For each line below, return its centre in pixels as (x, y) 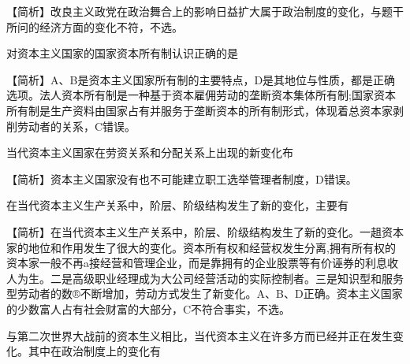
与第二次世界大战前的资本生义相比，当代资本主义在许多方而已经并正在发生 (199, 335)
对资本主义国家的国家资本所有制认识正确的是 (122, 53)
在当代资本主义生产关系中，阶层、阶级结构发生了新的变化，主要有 (177, 205)
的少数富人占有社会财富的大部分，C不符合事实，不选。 (149, 308)
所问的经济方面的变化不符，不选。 (95, 26)
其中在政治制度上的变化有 (94, 351)
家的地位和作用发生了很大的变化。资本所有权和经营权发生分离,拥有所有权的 (201, 247)
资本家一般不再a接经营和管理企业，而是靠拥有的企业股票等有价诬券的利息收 (202, 263)
